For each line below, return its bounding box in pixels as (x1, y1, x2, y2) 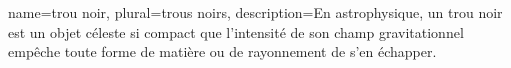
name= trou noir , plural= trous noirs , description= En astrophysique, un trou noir (8, 2, 503, 22)
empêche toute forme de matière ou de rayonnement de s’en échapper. (8, 41, 437, 62)
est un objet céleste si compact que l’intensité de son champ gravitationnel (8, 21, 464, 42)
